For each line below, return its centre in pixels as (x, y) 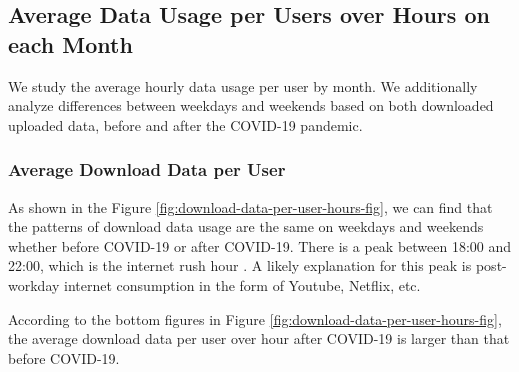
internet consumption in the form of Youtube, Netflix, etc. (242, 284)
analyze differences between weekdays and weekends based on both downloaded (251, 105)
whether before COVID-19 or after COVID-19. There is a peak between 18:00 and (260, 245)
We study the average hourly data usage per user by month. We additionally (243, 85)
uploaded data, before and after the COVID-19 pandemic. (185, 124)
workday (34, 284)
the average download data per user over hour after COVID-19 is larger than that (259, 338)
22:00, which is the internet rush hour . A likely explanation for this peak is (240, 265)
